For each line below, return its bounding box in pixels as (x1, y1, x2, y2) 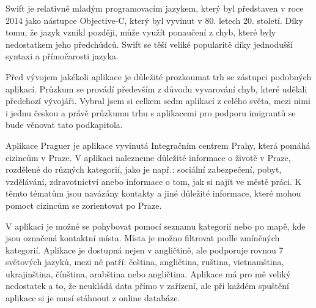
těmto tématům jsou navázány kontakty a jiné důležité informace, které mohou (6, 187, 301, 200)
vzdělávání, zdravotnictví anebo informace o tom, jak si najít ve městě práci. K (6, 175, 302, 187)
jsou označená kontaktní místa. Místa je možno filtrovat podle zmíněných (6, 231, 280, 244)
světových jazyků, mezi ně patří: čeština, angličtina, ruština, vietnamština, (6, 255, 284, 268)
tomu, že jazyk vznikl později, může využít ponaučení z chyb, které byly (6, 26, 276, 39)
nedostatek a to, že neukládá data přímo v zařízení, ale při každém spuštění (6, 279, 289, 292)
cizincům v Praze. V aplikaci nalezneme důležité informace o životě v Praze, (6, 151, 291, 163)
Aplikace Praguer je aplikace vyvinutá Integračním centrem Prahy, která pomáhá (6, 138, 310, 151)
